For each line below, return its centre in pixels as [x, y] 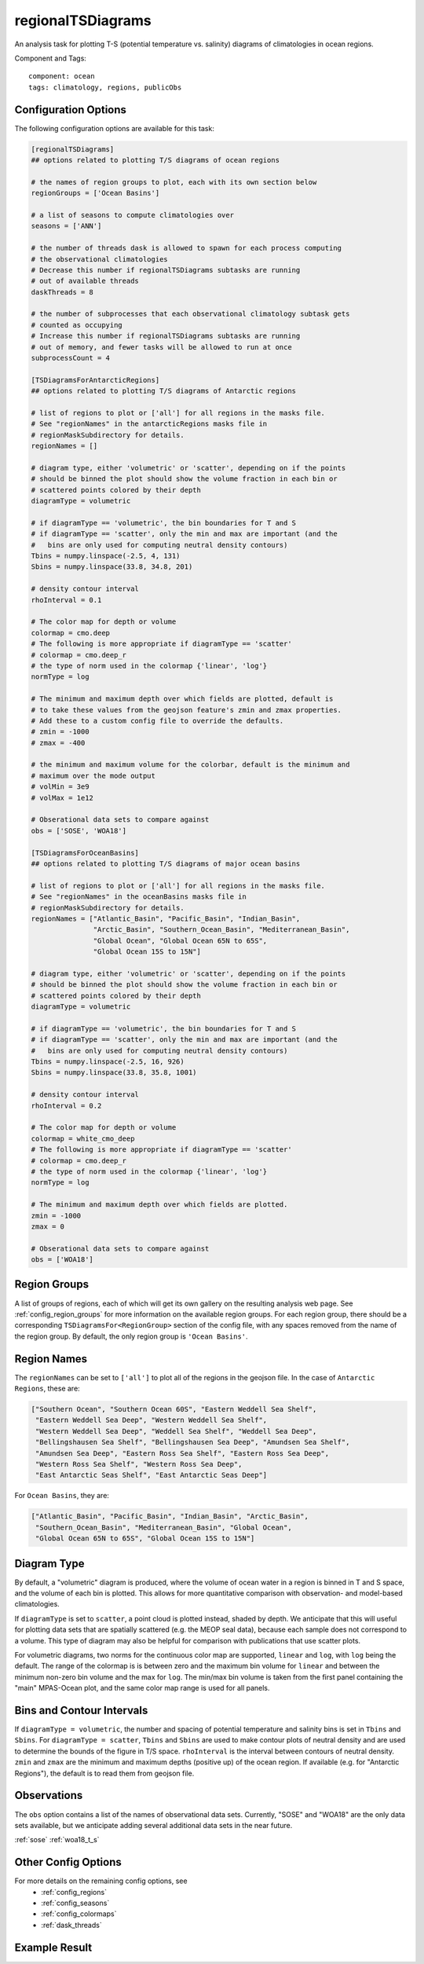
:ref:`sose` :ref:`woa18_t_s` [57, 1840]
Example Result [53, 1947]
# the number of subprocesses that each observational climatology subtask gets [190, 314]
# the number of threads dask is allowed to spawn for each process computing [186, 248]
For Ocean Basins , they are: [62, 1496]
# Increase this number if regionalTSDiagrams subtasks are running [166, 336]
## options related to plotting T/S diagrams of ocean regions [155, 160]
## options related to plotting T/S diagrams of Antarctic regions [164, 391]
